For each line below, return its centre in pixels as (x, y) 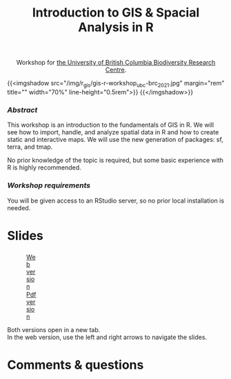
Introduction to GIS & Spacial (116, 13)
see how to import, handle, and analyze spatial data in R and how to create (113, 132)
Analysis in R (116, 27)
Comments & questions (76, 365)
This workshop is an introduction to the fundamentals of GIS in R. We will (111, 125)
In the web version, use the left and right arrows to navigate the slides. (107, 337)
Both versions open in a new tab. (54, 329)
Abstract (22, 110)
